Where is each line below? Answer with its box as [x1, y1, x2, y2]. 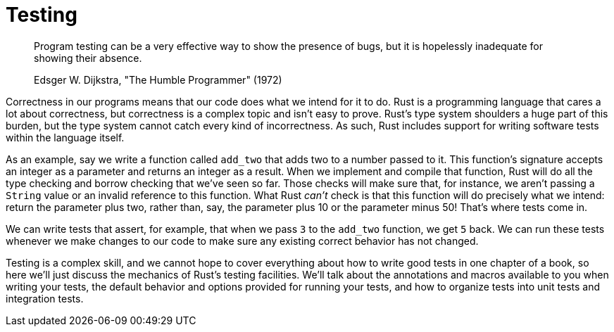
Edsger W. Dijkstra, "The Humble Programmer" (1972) [34, 73, 282, 86]
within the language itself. [6, 131, 125, 143]
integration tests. [6, 292, 84, 305]
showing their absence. [34, 51, 142, 64]
